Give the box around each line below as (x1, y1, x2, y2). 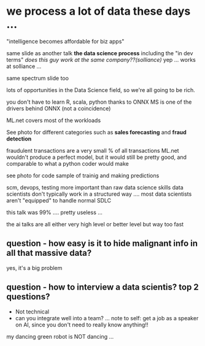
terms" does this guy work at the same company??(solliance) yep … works (6, 56, 196, 63)
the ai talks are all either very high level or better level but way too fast (6, 220, 184, 228)
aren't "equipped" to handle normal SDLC (6, 196, 112, 204)
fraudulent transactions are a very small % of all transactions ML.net (6, 147, 179, 154)
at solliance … (6, 63, 42, 70)
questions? (6, 291, 50, 302)
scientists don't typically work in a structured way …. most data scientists (6, 190, 192, 198)
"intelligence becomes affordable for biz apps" (6, 37, 125, 45)
